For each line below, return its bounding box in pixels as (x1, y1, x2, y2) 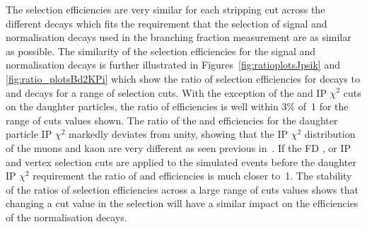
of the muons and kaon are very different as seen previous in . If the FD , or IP (6, 140, 351, 155)
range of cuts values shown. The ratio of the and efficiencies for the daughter (6, 112, 338, 127)
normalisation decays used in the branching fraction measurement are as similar (6, 30, 351, 45)
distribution (304, 127, 356, 141)
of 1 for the (298, 99, 349, 114)
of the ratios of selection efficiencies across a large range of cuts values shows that (6, 182, 359, 196)
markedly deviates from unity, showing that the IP (68, 127, 288, 141)
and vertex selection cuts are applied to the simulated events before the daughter (6, 154, 356, 169)
